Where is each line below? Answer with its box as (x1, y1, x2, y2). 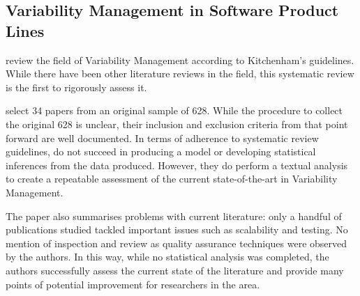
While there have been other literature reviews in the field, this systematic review (6, 66, 354, 81)
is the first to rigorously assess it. (6, 79, 147, 94)
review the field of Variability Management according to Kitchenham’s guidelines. (6, 52, 354, 67)
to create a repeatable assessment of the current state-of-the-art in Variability (6, 171, 338, 186)
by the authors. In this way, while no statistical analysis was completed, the (6, 249, 329, 264)
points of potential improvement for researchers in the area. (6, 276, 260, 291)
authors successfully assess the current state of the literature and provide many (6, 263, 344, 277)
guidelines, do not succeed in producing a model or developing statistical (6, 144, 316, 159)
